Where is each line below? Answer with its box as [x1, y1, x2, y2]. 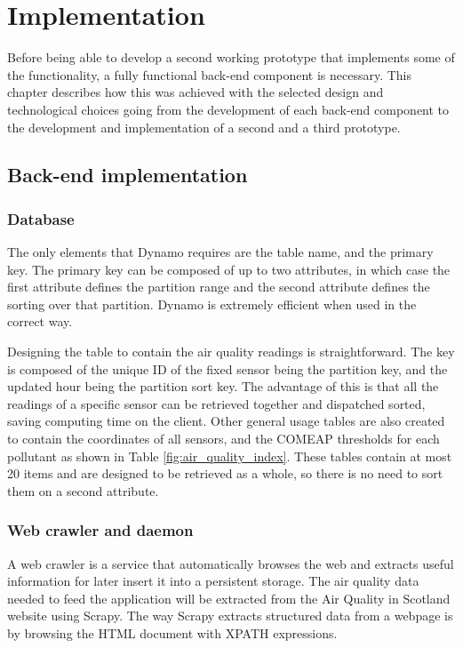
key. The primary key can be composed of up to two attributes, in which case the [7, 260, 451, 278]
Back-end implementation [7, 161, 248, 188]
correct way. [7, 312, 73, 331]
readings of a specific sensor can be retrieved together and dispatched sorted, [7, 394, 426, 412]
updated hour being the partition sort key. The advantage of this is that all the [7, 377, 439, 396]
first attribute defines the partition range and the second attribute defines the [7, 277, 430, 296]
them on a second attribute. [7, 481, 159, 500]
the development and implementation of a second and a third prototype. [7, 117, 401, 136]
